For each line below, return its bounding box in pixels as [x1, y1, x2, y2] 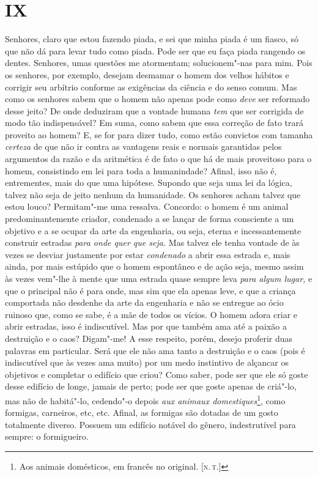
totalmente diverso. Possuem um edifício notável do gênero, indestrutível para [5, 418, 296, 431]
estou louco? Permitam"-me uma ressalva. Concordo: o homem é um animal [5, 200, 289, 213]
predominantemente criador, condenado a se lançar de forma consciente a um [5, 212, 294, 225]
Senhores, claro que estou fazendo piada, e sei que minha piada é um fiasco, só [5, 32, 298, 45]
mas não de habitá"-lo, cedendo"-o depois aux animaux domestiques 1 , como [5, 392, 286, 407]
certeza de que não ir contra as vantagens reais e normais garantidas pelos [5, 140, 282, 153]
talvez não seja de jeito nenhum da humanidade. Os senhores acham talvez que [5, 188, 301, 201]
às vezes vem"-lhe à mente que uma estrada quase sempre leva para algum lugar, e [5, 272, 312, 284]
